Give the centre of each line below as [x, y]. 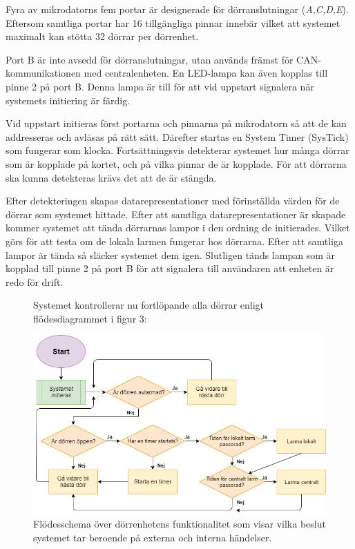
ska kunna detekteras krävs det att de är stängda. [111, 177]
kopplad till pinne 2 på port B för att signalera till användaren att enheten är [170, 268]
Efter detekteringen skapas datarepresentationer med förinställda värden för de [173, 201]
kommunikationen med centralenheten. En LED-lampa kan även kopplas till [167, 73]
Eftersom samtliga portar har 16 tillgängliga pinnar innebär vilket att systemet [173, 22]
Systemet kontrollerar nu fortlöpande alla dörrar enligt [149, 305]
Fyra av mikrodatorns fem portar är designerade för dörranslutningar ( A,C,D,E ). [177, 9]
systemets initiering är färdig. [68, 100]
